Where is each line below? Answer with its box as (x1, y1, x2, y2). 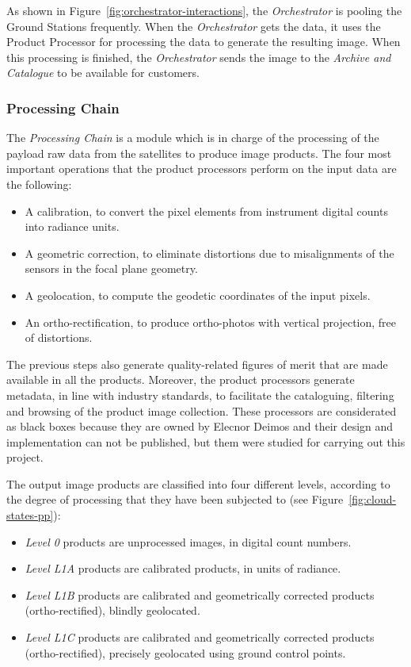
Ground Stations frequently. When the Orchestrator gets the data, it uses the (6, 17, 381, 34)
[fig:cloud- (348, 491, 397, 508)
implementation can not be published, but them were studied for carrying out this (6, 433, 405, 450)
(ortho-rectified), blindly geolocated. (25, 602, 200, 619)
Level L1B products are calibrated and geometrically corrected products (25, 586, 375, 603)
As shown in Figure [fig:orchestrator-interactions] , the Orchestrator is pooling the (6, 2, 402, 18)
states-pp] (6, 507, 54, 523)
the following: (6, 175, 72, 192)
